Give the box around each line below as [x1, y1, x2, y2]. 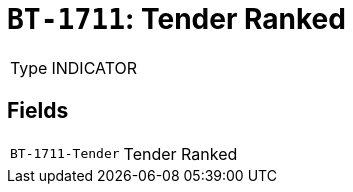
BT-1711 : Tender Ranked [7, 2, 346, 36]
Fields [7, 98, 69, 124]
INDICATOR [51, 57, 138, 78]
